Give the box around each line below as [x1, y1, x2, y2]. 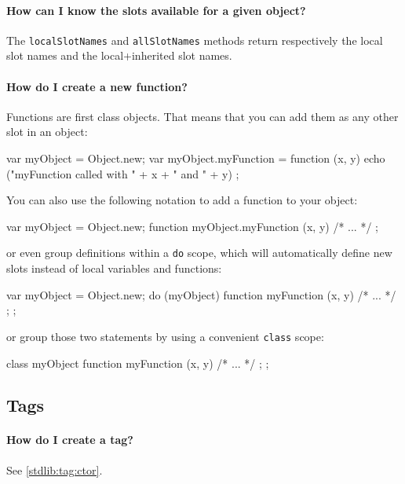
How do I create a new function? [6, 78, 188, 94]
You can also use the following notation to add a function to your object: [6, 192, 358, 208]
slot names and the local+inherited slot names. [6, 47, 232, 64]
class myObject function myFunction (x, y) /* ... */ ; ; [6, 354, 269, 371]
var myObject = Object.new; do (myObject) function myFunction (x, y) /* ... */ [6, 286, 396, 302]
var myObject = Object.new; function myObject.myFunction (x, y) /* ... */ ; [6, 218, 378, 234]
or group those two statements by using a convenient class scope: [6, 328, 324, 344]
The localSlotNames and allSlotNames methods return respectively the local [6, 31, 383, 48]
